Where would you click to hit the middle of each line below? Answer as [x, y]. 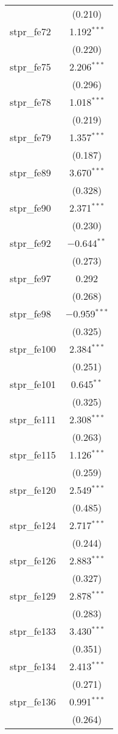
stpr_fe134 [33, 666]
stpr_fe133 [33, 631]
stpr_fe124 [33, 525]
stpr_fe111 [33, 419]
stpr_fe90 [30, 208]
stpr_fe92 [30, 243]
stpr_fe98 [30, 313]
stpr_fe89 [30, 172]
